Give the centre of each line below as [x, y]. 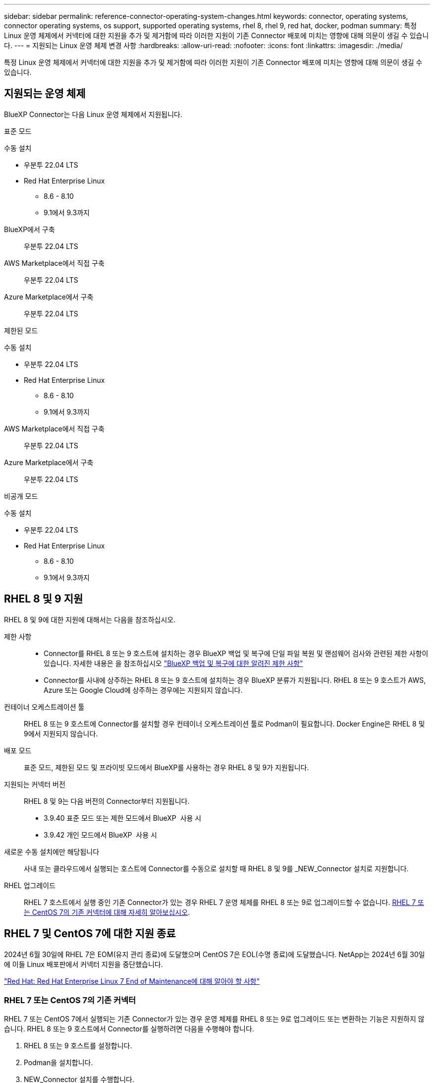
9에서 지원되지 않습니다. [61, 733]
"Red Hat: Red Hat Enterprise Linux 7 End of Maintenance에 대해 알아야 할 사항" [132, 981]
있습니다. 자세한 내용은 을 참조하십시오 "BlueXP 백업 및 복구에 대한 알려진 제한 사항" [173, 663]
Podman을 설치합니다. [58, 1063]
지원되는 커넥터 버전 [35, 784]
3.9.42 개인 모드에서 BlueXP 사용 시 [100, 835]
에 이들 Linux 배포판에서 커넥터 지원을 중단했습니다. [83, 964]
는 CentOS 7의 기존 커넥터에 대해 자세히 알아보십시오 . [107, 912]
